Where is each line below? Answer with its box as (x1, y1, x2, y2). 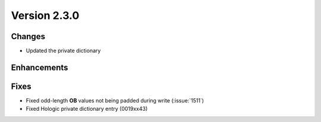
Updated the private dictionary (26, 47, 101, 54)
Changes (11, 31, 46, 41)
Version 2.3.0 (11, 9, 80, 22)
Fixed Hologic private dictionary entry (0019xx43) (26, 105, 148, 113)
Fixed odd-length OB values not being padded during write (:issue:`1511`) (26, 97, 204, 104)
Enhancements (11, 62, 68, 72)
